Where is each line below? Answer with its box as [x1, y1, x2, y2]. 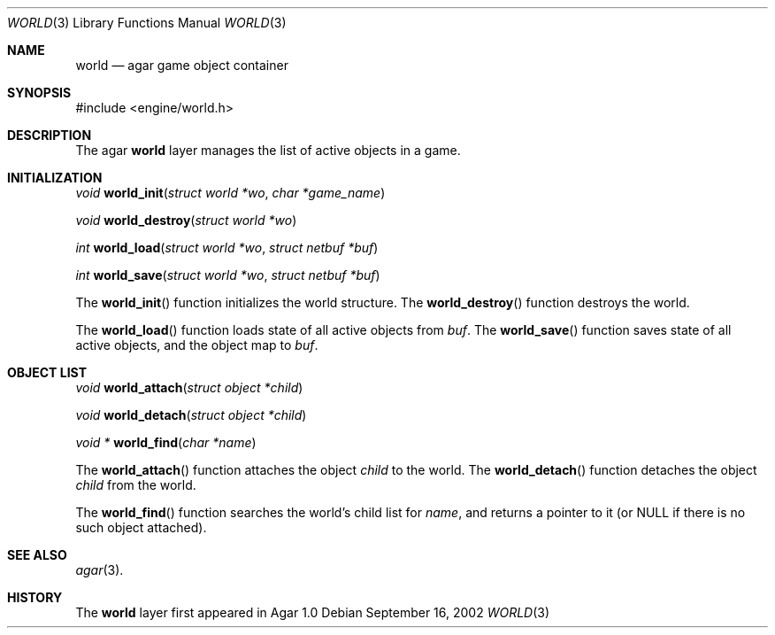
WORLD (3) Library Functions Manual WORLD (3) [7, 15, 287, 30]
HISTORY [7, 590, 63, 605]
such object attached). [75, 520, 207, 535]
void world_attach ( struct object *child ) [75, 380, 303, 395]
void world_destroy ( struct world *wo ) [75, 213, 297, 228]
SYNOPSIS [7, 85, 72, 100]
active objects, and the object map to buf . [75, 337, 318, 352]
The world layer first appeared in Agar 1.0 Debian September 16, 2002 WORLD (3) [75, 605, 550, 620]
